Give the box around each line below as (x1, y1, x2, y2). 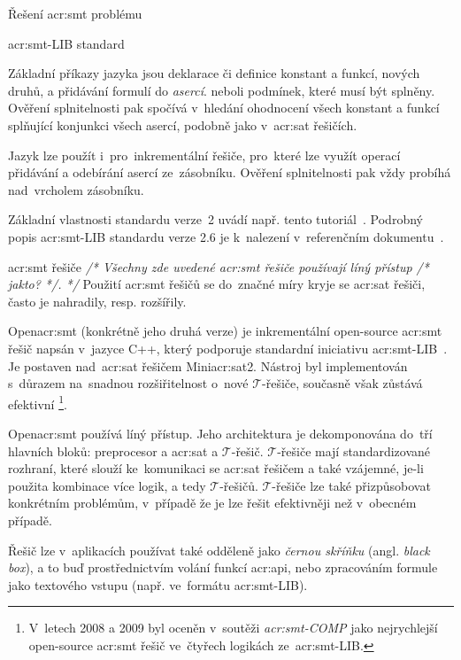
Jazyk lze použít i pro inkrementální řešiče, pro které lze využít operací (8, 145, 401, 164)
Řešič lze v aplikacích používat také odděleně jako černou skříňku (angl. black (8, 540, 430, 559)
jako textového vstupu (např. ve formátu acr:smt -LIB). (8, 575, 308, 594)
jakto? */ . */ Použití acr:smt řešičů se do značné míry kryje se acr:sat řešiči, (8, 275, 426, 293)
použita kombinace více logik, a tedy (8, 476, 206, 494)
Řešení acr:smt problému (8, 4, 142, 22)
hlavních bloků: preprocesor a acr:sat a (8, 441, 219, 460)
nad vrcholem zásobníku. (8, 180, 144, 198)
